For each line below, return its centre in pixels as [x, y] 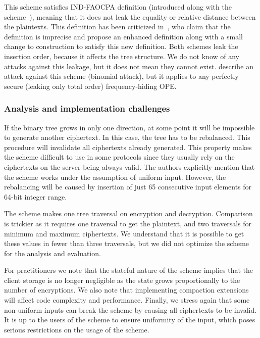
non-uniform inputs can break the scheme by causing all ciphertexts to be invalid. [131, 309]
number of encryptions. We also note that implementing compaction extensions [126, 290]
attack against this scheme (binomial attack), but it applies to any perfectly [121, 76]
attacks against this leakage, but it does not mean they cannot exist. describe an [129, 66]
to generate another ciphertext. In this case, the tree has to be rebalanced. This [127, 137]
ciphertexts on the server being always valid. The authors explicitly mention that [129, 166]
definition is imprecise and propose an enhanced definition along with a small [123, 36]
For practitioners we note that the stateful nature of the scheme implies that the [128, 270]
